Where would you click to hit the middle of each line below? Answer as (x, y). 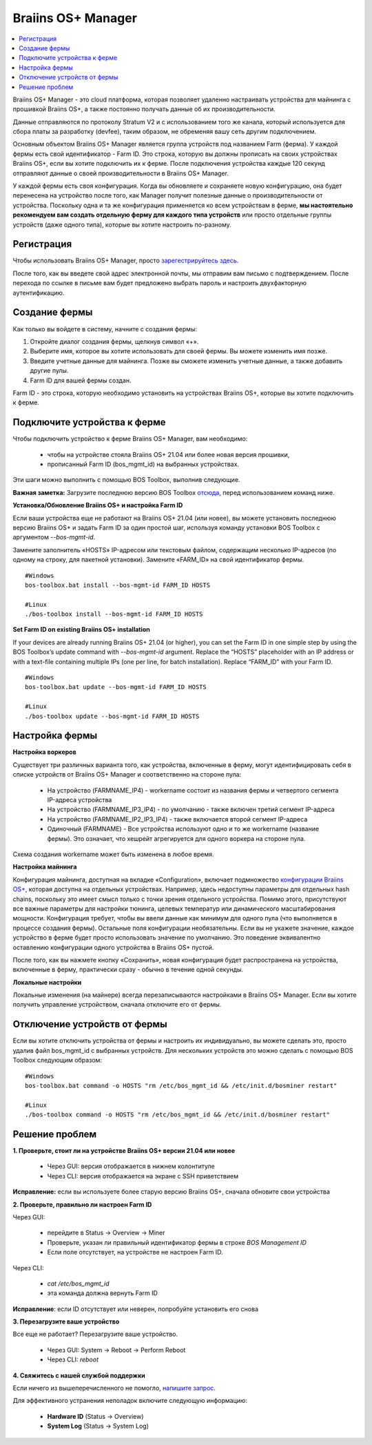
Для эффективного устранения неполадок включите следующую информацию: (130, 1401)
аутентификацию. (39, 293)
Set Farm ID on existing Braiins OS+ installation (82, 630)
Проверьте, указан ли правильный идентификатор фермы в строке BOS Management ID (177, 1242)
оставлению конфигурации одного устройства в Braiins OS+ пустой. (113, 947)
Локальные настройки (47, 982)
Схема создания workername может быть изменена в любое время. (113, 854)
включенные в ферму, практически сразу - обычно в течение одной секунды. (128, 969)
